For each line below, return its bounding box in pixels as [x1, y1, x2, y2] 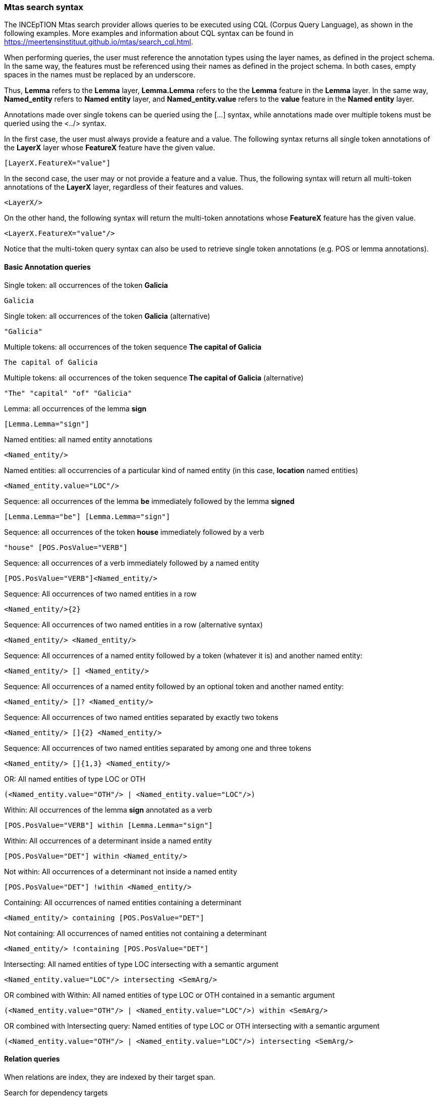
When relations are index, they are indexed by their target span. [4, 1072, 215, 1081]
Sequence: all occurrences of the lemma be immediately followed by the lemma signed [4, 496, 295, 505]
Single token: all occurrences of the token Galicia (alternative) [4, 311, 210, 320]
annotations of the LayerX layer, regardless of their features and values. [4, 183, 244, 192]
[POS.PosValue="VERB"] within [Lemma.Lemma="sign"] [4, 821, 213, 829]
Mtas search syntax [4, 2, 83, 12]
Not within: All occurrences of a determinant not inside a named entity [4, 867, 237, 876]
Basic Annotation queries [4, 262, 91, 271]
